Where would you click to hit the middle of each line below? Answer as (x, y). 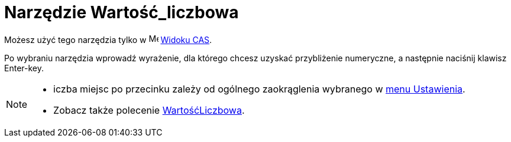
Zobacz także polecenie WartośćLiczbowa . (149, 110)
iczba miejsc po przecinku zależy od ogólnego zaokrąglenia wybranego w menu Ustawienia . (259, 89)
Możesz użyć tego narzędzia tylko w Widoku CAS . (108, 39)
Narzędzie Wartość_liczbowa (122, 12)
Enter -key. (24, 68)
